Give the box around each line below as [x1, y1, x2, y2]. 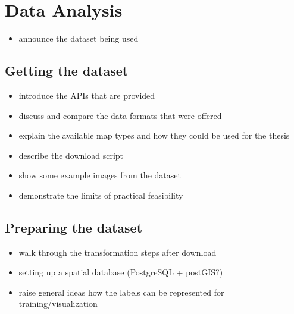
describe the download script [18, 149, 124, 161]
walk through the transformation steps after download [18, 246, 217, 258]
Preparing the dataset [5, 218, 143, 236]
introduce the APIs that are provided [18, 89, 155, 101]
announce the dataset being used [18, 32, 139, 45]
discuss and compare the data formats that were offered [18, 109, 222, 121]
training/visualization [18, 297, 98, 310]
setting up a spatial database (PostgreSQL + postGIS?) [18, 266, 223, 278]
